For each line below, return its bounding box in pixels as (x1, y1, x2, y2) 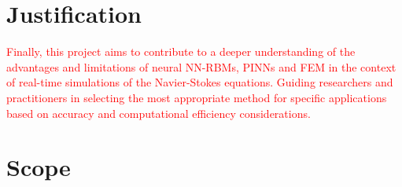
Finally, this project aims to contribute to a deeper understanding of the (6, 43, 356, 60)
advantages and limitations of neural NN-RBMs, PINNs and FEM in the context (6, 58, 396, 75)
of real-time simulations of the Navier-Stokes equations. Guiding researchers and (6, 74, 393, 90)
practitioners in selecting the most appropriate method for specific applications (6, 89, 387, 105)
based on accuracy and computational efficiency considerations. (6, 104, 311, 121)
